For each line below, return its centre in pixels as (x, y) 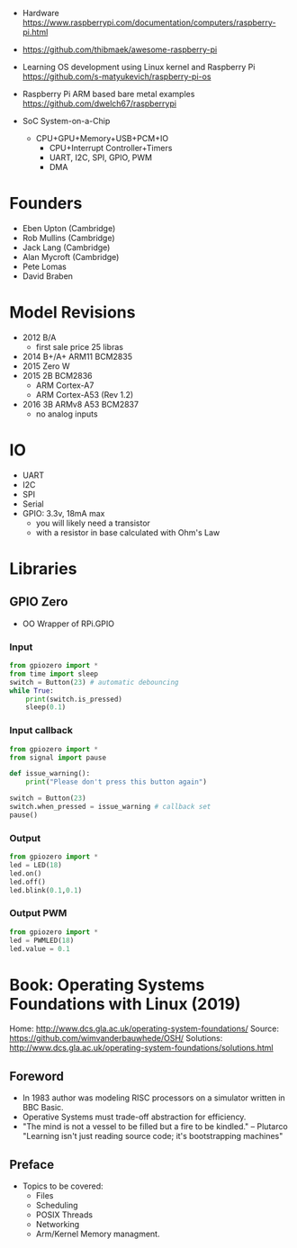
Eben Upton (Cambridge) (69, 228)
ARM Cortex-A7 (65, 385)
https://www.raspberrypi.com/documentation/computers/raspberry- (149, 22)
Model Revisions (72, 313)
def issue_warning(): (50, 774)
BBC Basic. (43, 1108)
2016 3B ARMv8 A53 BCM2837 (81, 404)
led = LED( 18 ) (36, 865)
